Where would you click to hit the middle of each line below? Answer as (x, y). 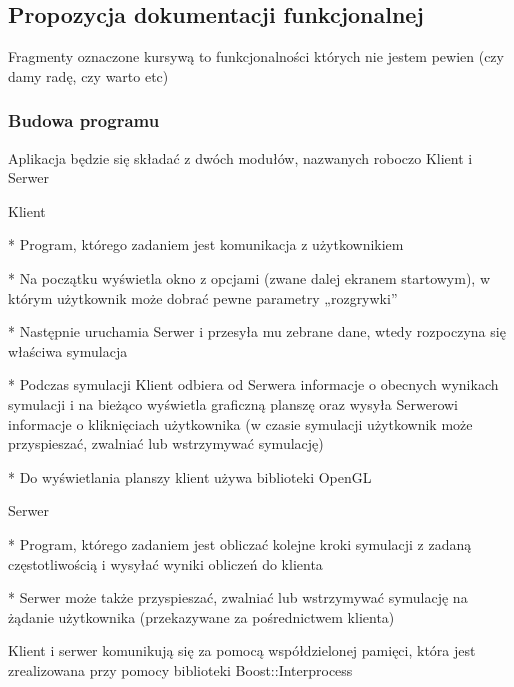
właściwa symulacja (68, 350)
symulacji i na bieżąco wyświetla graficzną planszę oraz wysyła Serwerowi (233, 403)
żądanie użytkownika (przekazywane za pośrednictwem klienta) (201, 616)
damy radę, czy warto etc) (88, 75)
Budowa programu (84, 120)
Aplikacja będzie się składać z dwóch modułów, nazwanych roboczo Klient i (240, 157)
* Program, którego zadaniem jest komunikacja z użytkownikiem (206, 244)
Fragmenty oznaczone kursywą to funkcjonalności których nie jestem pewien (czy (256, 56)
